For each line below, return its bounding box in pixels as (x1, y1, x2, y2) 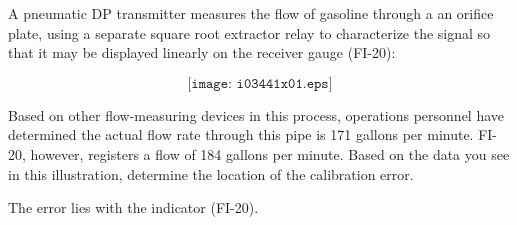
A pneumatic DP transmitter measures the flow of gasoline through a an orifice (8, 3, 494, 23)
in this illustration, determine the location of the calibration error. (8, 163, 414, 184)
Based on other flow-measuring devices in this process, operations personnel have (8, 104, 505, 125)
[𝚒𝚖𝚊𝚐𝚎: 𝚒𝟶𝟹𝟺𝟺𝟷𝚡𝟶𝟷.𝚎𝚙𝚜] (187, 76, 333, 91)
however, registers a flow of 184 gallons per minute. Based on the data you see (30, 143, 510, 164)
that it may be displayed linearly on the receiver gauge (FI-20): (8, 42, 396, 63)
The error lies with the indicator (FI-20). (8, 197, 259, 218)
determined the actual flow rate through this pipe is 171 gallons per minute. (8, 124, 474, 145)
